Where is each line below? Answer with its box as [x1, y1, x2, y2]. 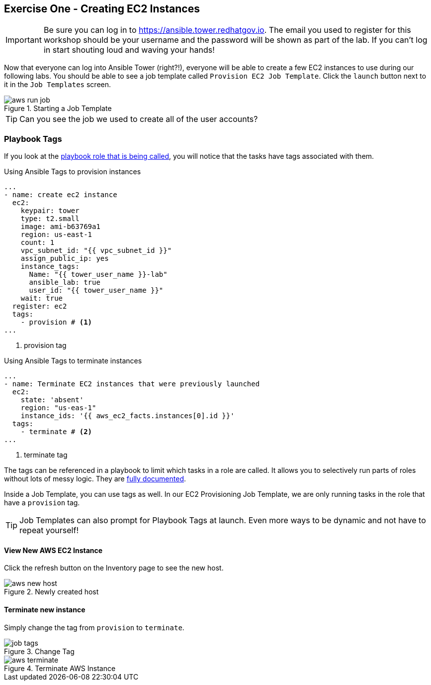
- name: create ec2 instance [4, 191, 117, 199]
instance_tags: [20, 262, 80, 271]
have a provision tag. [4, 498, 80, 507]
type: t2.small [20, 215, 80, 223]
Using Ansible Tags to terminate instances [4, 356, 142, 365]
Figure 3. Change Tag [4, 647, 75, 656]
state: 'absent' [20, 396, 84, 404]
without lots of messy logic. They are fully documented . [4, 474, 186, 483]
